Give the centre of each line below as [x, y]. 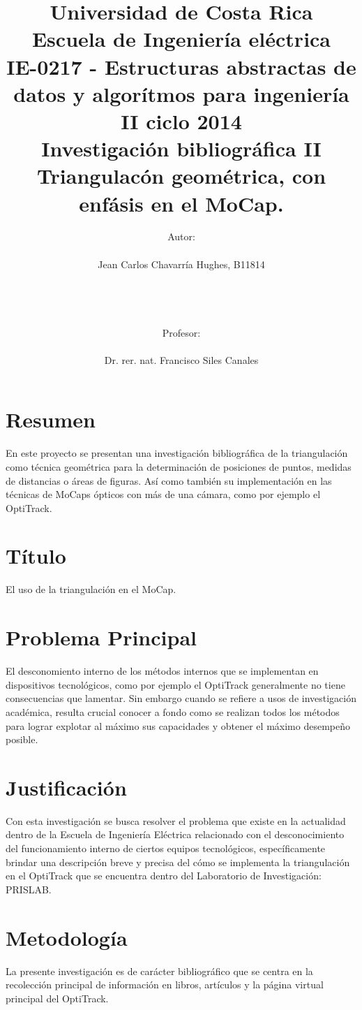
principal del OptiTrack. [57, 998]
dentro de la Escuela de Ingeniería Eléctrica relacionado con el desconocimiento [175, 834]
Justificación [66, 787]
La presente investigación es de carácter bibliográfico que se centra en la [159, 971]
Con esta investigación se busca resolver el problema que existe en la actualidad [176, 820]
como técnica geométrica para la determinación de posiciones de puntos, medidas [179, 466]
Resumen [51, 419]
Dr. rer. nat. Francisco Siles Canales [181, 359]
